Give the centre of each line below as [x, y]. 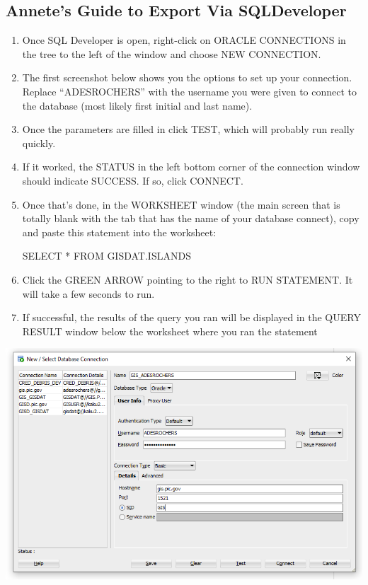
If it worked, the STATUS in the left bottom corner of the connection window [191, 167]
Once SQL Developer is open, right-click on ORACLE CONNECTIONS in [184, 40]
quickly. [39, 143]
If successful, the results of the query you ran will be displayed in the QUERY [191, 317]
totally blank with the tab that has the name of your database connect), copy [191, 218]
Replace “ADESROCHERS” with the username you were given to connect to [190, 91]
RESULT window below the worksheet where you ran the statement [170, 331]
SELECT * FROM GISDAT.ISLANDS [107, 256]
